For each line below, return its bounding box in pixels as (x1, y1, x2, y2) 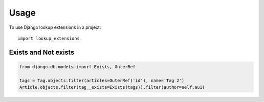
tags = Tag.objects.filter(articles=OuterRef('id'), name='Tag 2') (19, 78, 185, 83)
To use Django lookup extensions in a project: (9, 24, 101, 30)
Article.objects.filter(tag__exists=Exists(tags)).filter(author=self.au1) (19, 84, 205, 90)
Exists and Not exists (9, 48, 74, 56)
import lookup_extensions (18, 36, 80, 41)
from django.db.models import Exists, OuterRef (19, 64, 135, 69)
